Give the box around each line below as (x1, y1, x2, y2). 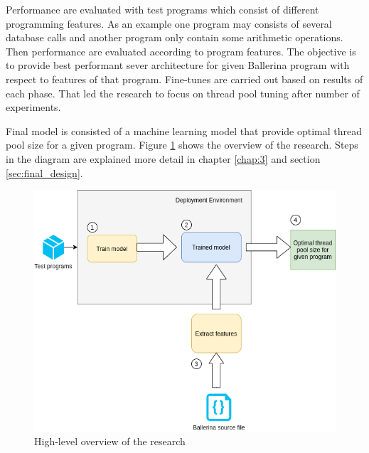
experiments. (6, 100, 61, 114)
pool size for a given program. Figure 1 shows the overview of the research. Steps (6, 137, 358, 152)
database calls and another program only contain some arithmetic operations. (6, 30, 343, 45)
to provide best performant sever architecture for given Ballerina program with (6, 58, 350, 73)
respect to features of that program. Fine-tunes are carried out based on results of (6, 71, 363, 86)
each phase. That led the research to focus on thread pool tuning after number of (6, 85, 360, 100)
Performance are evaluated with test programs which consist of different (6, 2, 319, 16)
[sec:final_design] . (6, 165, 83, 180)
